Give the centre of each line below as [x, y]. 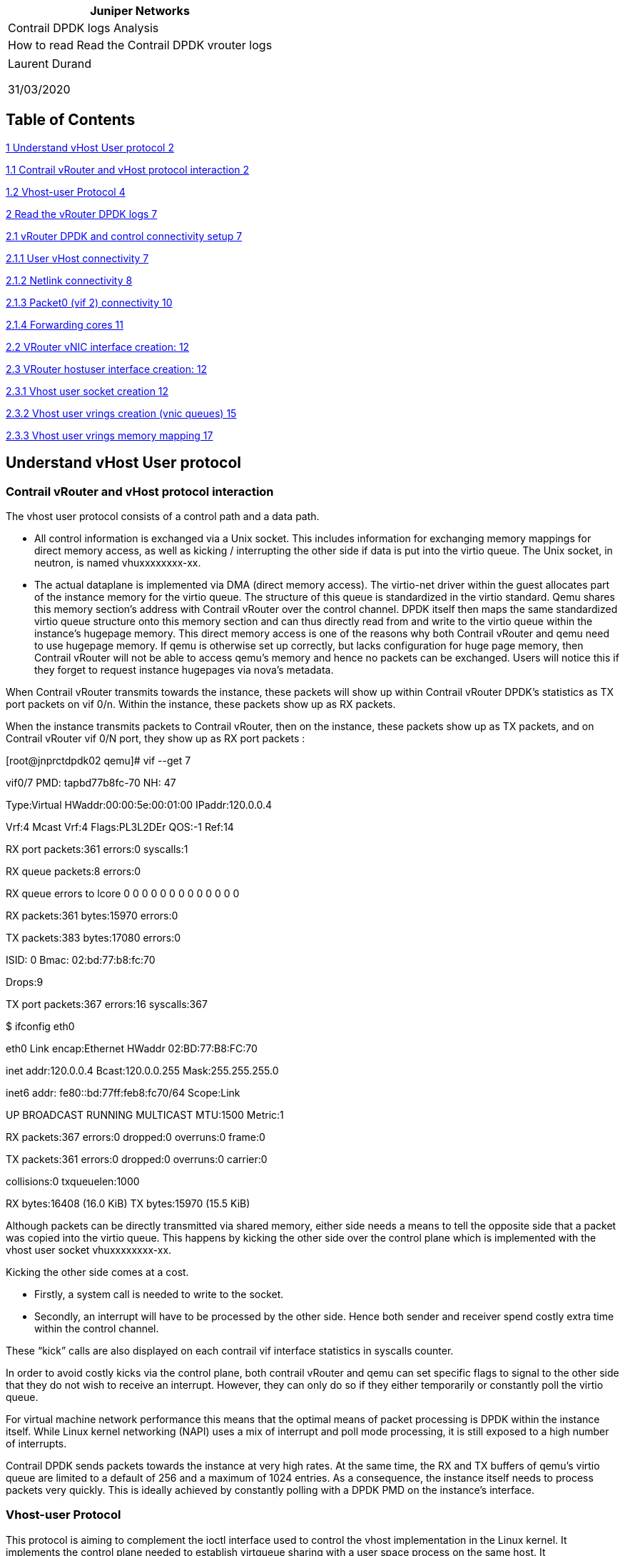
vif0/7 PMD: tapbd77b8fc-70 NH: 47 [91, 783]
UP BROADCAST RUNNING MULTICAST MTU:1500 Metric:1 [145, 1115]
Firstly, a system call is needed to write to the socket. [159, 1295]
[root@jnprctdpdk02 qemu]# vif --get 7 [98, 761]
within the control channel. [97, 1329]
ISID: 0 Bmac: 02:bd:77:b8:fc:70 [81, 960]
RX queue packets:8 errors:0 [73, 872]
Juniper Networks [140, 11]
